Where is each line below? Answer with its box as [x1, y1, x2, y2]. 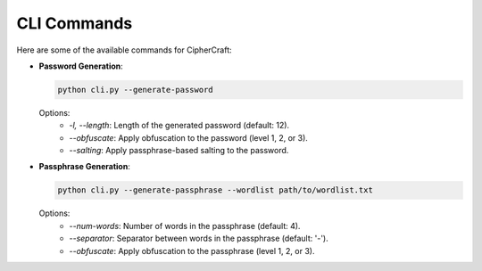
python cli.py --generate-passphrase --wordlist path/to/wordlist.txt [57, 185, 374, 195]
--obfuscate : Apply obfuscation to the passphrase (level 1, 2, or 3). [69, 245, 315, 256]
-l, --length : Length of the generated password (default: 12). [69, 120, 290, 131]
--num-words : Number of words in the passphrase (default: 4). [69, 220, 301, 231]
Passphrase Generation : [38, 161, 131, 172]
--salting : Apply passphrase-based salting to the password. [69, 145, 289, 156]
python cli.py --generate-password [57, 85, 213, 94]
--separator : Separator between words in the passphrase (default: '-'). [69, 233, 329, 244]
